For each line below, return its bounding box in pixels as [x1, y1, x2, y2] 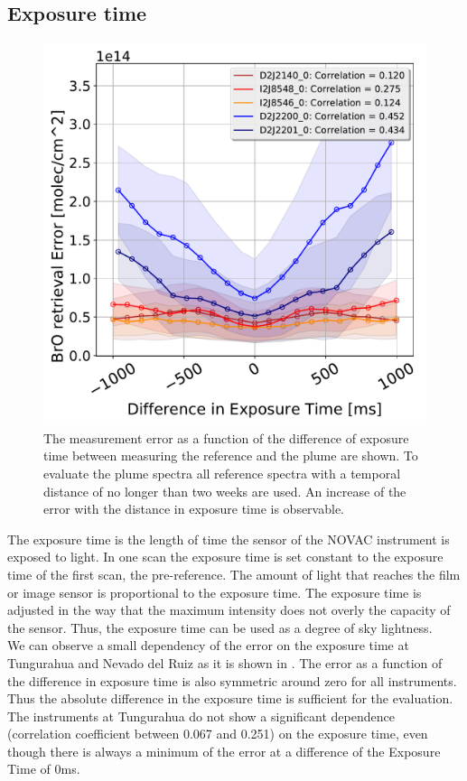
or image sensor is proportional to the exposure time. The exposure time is [7, 582, 422, 601]
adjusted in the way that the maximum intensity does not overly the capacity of [7, 600, 451, 619]
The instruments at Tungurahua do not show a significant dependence [7, 706, 395, 725]
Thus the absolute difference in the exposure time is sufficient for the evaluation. [7, 689, 453, 708]
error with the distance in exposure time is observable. [43, 499, 344, 518]
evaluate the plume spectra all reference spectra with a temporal [43, 463, 401, 482]
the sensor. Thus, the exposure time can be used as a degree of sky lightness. [7, 618, 433, 637]
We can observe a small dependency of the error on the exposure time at [7, 636, 409, 655]
